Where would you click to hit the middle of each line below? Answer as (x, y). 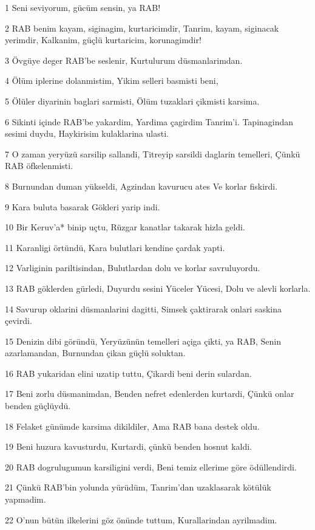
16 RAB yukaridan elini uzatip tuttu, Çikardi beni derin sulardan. (128, 373)
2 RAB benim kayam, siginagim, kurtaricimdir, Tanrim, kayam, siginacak (142, 28)
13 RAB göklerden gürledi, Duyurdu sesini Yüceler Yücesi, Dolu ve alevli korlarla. (158, 288)
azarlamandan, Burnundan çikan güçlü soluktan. (95, 353)
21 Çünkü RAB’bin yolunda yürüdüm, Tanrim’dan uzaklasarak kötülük (138, 487)
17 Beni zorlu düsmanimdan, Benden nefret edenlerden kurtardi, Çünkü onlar (150, 394)
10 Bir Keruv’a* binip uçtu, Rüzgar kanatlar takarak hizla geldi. (125, 227)
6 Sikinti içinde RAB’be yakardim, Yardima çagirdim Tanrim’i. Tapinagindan (149, 121)
